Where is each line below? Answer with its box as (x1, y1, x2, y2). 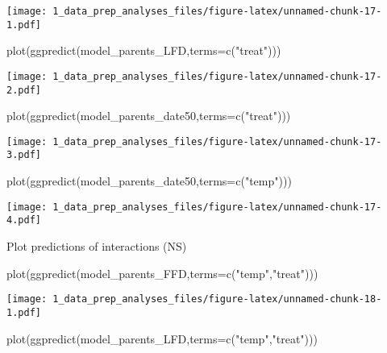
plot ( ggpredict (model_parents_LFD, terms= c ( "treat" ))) (6, 42, 281, 59)
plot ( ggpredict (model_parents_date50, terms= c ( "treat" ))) (6, 107, 291, 124)
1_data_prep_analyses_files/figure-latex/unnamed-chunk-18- (52, 293, 382, 305)
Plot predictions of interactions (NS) (6, 238, 187, 255)
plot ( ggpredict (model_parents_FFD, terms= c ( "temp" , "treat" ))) (6, 264, 318, 281)
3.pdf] (6, 149, 41, 161)
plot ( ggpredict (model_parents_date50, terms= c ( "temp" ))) (6, 172, 292, 189)
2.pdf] (6, 84, 41, 96)
